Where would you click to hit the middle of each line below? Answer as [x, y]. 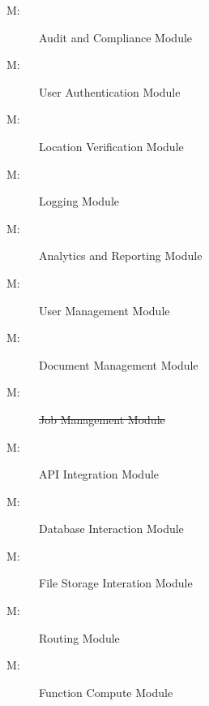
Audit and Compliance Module [116, 37]
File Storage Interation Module [116, 583]
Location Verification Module [111, 146]
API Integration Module [99, 474]
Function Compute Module [106, 692]
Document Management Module [119, 364]
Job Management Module [102, 419]
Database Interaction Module [111, 528]
